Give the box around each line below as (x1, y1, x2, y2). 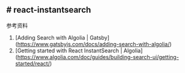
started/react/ (15, 60, 51, 67)
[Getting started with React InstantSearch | (15, 47, 123, 54)
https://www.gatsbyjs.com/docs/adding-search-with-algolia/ (17, 40, 170, 47)
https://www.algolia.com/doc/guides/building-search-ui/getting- (17, 53, 180, 60)
